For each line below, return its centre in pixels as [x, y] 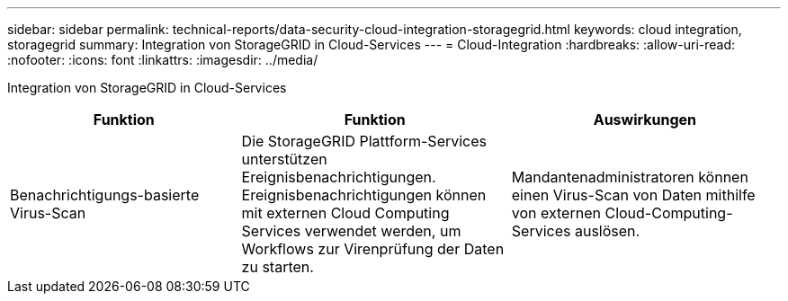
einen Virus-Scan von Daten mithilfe [633, 195]
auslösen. [607, 231]
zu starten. [278, 267]
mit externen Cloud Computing [345, 213]
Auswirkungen [645, 120]
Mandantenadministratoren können [630, 177]
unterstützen [284, 159]
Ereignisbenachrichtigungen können [364, 195]
